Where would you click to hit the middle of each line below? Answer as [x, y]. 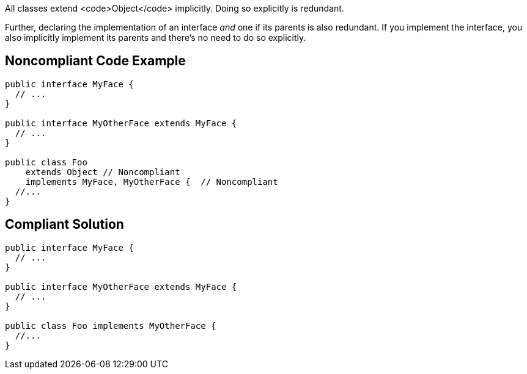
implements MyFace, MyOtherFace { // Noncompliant [152, 182]
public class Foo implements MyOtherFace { [111, 325]
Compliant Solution [64, 225]
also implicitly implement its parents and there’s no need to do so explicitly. [156, 38]
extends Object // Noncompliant [103, 172]
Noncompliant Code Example [95, 61]
